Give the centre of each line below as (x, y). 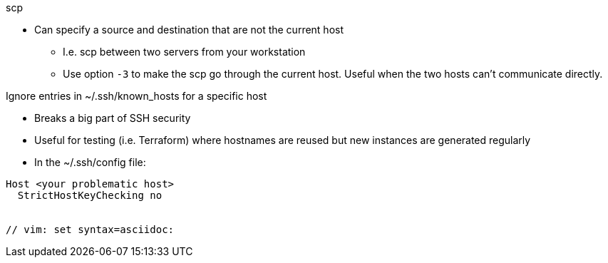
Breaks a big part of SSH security (113, 118)
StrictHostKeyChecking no (90, 195)
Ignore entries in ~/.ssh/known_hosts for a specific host (136, 96)
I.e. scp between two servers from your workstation (184, 52)
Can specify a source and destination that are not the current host (189, 30)
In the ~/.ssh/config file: (90, 162)
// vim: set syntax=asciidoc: (90, 230)
